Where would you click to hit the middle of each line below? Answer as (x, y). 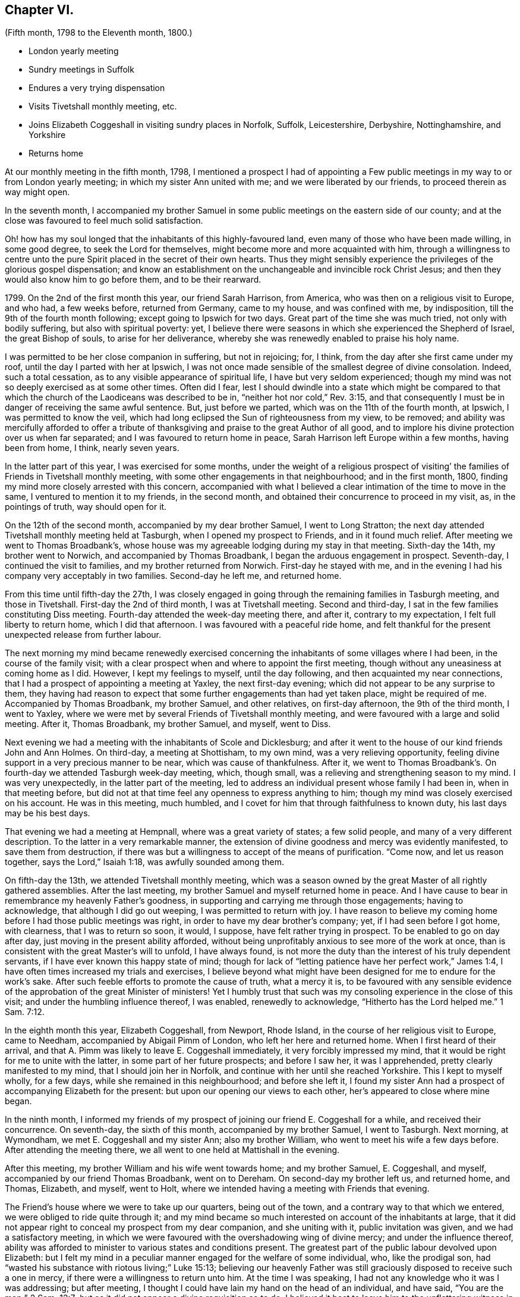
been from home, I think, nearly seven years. (92, 448)
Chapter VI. (40, 10)
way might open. (37, 192)
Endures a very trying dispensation (97, 88)
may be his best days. (48, 813)
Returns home (56, 153)
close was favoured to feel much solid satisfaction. (104, 221)
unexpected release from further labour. (83, 635)
